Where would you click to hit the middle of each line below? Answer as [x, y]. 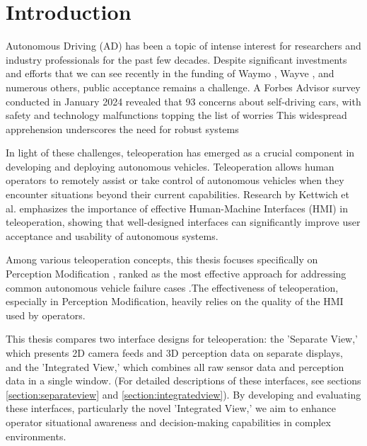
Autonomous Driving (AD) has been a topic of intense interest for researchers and [183, 46]
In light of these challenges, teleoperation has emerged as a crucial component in [180, 153]
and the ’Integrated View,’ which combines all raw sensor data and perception [175, 366]
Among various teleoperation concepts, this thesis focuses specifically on [162, 259]
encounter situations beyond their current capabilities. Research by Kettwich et [178, 194]
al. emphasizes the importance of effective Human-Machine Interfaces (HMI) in [177, 208]
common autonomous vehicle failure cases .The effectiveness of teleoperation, [172, 287]
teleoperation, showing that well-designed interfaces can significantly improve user [183, 222]
